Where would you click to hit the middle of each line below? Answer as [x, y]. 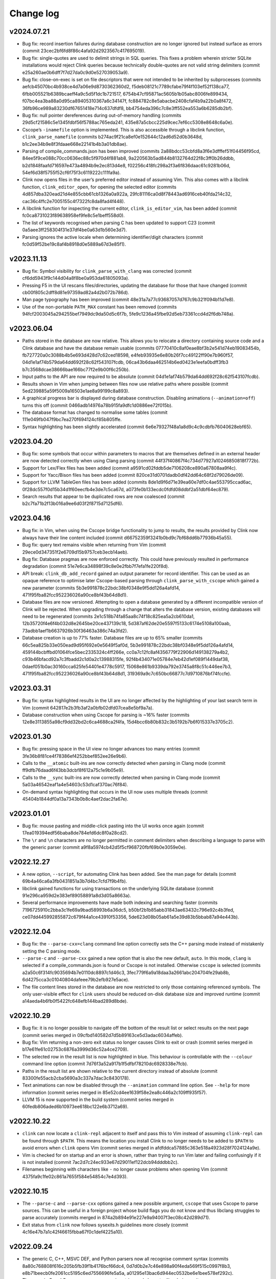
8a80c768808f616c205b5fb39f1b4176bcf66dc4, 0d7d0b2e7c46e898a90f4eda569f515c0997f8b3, [127, 1266]
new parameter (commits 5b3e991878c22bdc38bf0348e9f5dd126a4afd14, [101, 588]
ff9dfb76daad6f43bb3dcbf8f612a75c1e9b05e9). [73, 770]
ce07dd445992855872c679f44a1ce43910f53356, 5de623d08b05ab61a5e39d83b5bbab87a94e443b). [131, 917]
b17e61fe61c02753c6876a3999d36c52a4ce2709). [75, 1049]
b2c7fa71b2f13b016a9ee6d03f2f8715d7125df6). [73, 503]
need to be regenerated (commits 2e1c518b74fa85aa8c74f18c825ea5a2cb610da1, [109, 616]
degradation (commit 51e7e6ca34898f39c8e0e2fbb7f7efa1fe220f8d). [96, 566]
